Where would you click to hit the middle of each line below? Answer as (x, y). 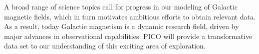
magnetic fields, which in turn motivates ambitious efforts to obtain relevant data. (130, 16)
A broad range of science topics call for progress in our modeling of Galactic (121, 6)
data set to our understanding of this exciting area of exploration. (105, 46)
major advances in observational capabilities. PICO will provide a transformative (128, 36)
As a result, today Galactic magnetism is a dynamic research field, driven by (121, 26)
